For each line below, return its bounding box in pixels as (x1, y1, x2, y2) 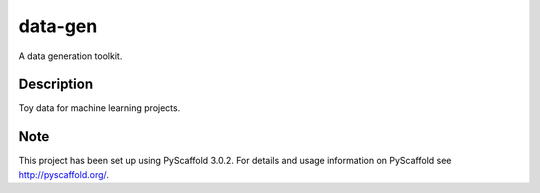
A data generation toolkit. (18, 50, 123, 62)
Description (18, 76, 94, 93)
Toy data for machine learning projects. (18, 102, 181, 114)
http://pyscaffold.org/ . (18, 168, 110, 180)
